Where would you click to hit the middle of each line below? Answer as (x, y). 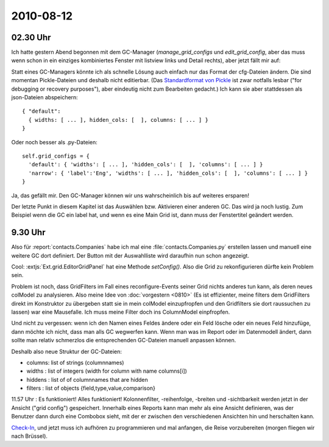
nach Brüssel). (30, 436)
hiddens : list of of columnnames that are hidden (87, 379)
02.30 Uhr (31, 37)
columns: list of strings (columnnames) (75, 362)
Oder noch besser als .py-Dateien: (54, 142)
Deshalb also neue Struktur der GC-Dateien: (66, 351)
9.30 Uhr (28, 232)
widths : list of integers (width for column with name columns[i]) (107, 371)
